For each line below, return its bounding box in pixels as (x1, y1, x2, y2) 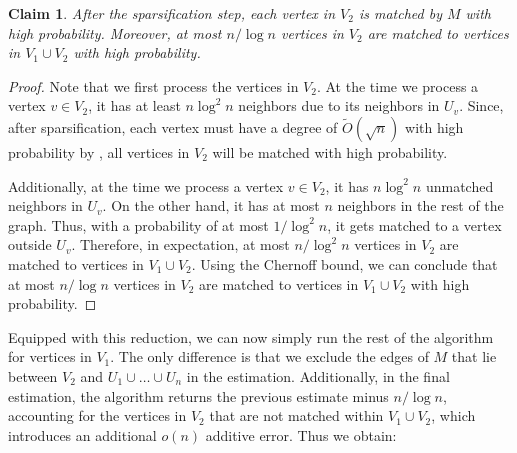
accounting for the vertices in (8, 405, 187, 426)
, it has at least (88, 95, 181, 116)
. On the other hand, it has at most (102, 195, 320, 216)
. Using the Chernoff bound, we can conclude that (191, 253, 498, 274)
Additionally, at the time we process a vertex (8, 175, 284, 196)
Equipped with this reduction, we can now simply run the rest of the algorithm (8, 326, 494, 347)
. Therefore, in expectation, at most (71, 234, 290, 255)
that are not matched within (209, 405, 384, 426)
